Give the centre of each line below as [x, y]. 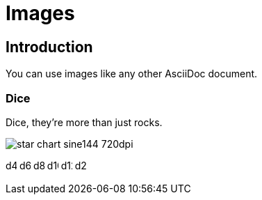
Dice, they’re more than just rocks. [84, 122]
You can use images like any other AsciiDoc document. [132, 74]
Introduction [49, 47]
